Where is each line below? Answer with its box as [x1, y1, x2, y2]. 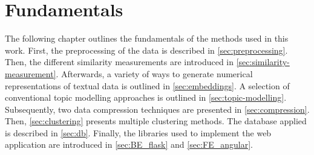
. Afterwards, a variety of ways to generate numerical [56, 67, 253, 80]
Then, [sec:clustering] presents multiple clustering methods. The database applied [5, 115, 307, 127]
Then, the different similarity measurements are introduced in [5, 55, 234, 68]
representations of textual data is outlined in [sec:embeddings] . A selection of [5, 79, 290, 92]
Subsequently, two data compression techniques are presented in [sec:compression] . [5, 103, 310, 115]
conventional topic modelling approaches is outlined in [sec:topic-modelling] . [5, 91, 287, 104]
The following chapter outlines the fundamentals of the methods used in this [5, 32, 289, 45]
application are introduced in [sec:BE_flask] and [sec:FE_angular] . [5, 138, 253, 151]
